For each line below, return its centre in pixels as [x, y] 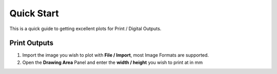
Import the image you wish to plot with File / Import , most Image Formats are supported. [116, 55]
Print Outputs [32, 43]
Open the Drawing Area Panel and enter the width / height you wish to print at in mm [112, 62]
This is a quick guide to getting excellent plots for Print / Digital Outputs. [85, 29]
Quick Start [34, 13]
